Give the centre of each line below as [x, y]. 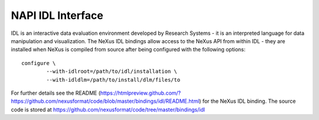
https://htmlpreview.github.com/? [141, 93]
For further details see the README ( [56, 93]
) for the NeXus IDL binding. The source [247, 101]
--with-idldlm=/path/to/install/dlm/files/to [113, 80]
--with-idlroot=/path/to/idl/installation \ [112, 72]
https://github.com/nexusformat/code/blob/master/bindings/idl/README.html [105, 101]
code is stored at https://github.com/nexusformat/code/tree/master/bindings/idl [108, 109]
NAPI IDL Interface [57, 15]
